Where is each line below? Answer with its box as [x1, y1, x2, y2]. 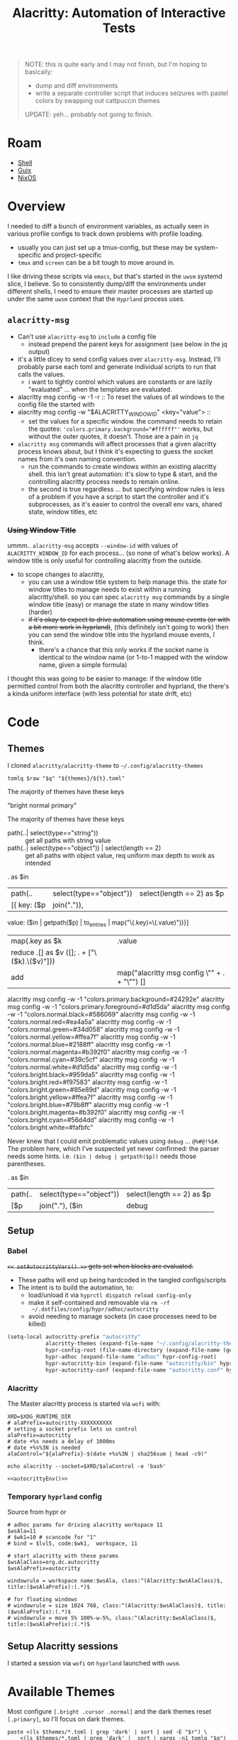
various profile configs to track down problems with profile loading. [7, 229, 204, 238]
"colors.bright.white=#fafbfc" [7, 1123, 93, 1131]
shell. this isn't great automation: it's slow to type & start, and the [28, 470, 218, 478]
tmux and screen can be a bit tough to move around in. [17, 258, 175, 267]
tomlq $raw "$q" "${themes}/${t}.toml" [7, 775, 125, 782]
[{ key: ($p [11, 900, 46, 910]
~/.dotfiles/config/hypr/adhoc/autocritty [31, 1306, 159, 1314]
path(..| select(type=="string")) [7, 828, 98, 837]
